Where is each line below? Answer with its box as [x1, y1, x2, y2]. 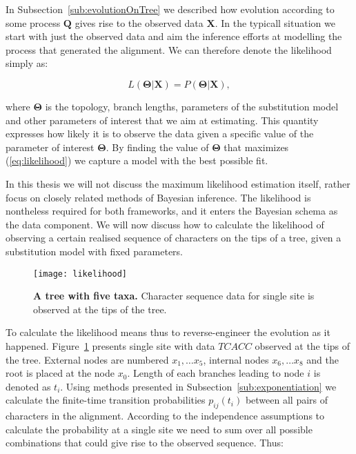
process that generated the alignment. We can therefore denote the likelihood [6, 42, 332, 57]
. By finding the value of [106, 139, 209, 154]
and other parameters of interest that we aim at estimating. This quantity [6, 112, 319, 127]
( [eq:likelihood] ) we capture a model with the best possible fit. [6, 153, 268, 168]
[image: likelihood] [33, 268, 128, 279]
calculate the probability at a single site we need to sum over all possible [6, 422, 313, 436]
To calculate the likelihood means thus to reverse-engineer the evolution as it [6, 325, 330, 339]
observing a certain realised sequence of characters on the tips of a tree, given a [6, 230, 342, 245]
